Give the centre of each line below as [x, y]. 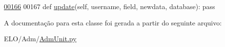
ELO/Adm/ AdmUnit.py [40, 39]
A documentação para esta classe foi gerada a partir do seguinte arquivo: [113, 22]
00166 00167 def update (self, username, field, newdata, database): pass [110, 6]
